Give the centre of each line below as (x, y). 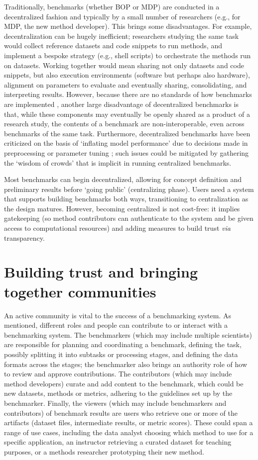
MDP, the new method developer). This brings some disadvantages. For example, (128, 26)
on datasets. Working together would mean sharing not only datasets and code (124, 65)
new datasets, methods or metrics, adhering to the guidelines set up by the (118, 393)
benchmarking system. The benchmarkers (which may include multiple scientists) (128, 334)
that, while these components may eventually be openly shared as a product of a (127, 114)
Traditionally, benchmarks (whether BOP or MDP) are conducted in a (112, 6)
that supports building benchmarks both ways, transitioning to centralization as (126, 199)
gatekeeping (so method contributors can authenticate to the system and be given (129, 218)
